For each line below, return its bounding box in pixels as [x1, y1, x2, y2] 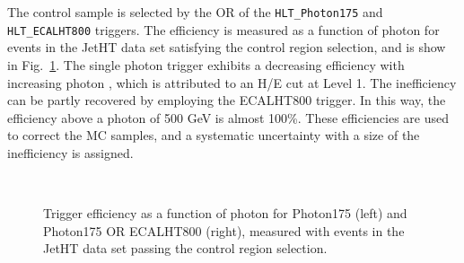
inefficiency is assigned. [7, 143, 134, 162]
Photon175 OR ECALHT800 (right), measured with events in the [43, 221, 405, 240]
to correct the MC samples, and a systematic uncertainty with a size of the [7, 126, 420, 145]
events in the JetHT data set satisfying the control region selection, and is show [7, 38, 446, 57]
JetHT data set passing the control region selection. [43, 239, 328, 258]
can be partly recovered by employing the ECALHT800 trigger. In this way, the [7, 91, 446, 110]
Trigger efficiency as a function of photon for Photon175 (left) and [43, 204, 407, 223]
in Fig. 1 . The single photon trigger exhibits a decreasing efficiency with [7, 55, 405, 74]
